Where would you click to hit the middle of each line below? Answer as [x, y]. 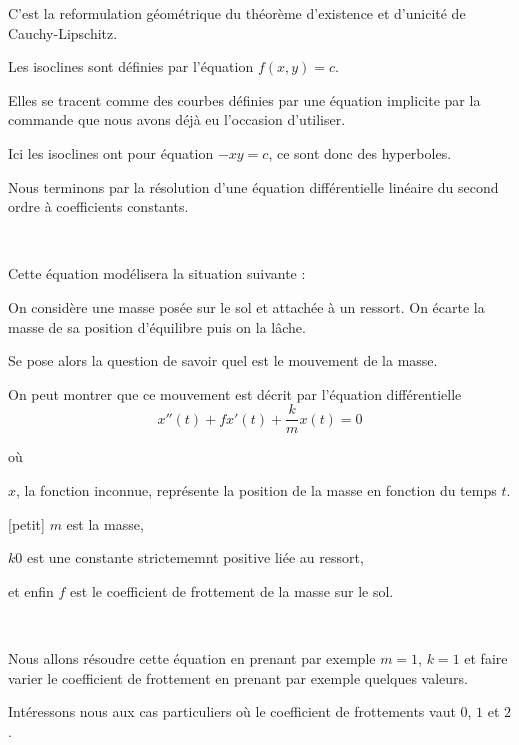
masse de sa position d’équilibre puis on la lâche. [157, 326]
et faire [486, 657]
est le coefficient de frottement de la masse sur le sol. [232, 590]
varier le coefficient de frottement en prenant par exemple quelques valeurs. [238, 677]
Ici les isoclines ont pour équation [111, 152]
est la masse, [105, 523]
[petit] [26, 523]
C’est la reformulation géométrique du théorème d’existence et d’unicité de [237, 13]
